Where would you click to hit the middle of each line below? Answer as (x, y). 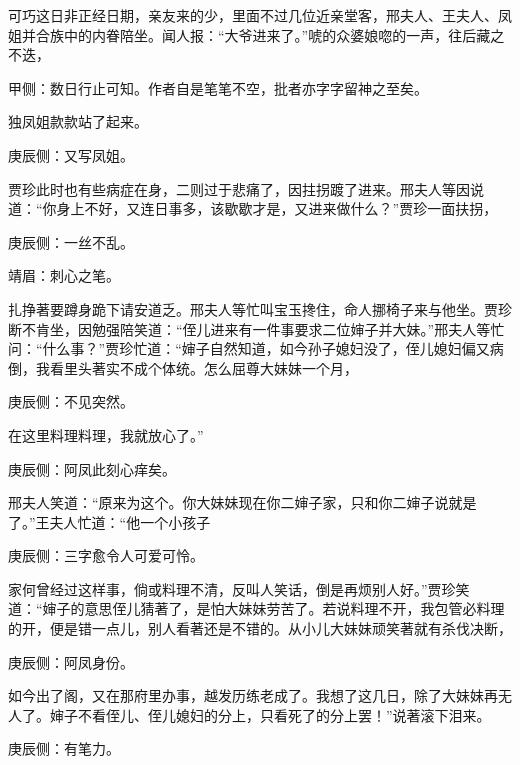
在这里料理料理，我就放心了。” (106, 434)
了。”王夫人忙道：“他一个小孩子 (109, 521)
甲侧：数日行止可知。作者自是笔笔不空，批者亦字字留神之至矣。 (218, 87)
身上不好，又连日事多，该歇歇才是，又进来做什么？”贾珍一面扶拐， (277, 208)
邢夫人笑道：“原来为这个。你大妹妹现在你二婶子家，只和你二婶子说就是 (242, 502)
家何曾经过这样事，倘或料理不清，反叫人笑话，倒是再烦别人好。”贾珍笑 (239, 588)
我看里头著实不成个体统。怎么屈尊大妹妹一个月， (196, 367)
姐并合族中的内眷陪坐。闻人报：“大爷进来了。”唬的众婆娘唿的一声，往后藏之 (256, 34)
